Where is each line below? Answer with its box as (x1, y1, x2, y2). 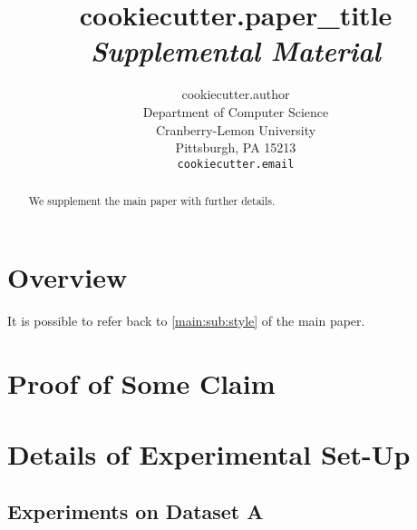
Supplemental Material (91, 32, 381, 70)
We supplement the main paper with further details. (28, 193, 276, 209)
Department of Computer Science (142, 102, 329, 121)
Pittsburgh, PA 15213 (175, 138, 296, 157)
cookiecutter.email (177, 157, 295, 171)
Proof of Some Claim (7, 364, 276, 401)
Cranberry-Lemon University (155, 120, 316, 139)
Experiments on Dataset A (7, 497, 264, 525)
